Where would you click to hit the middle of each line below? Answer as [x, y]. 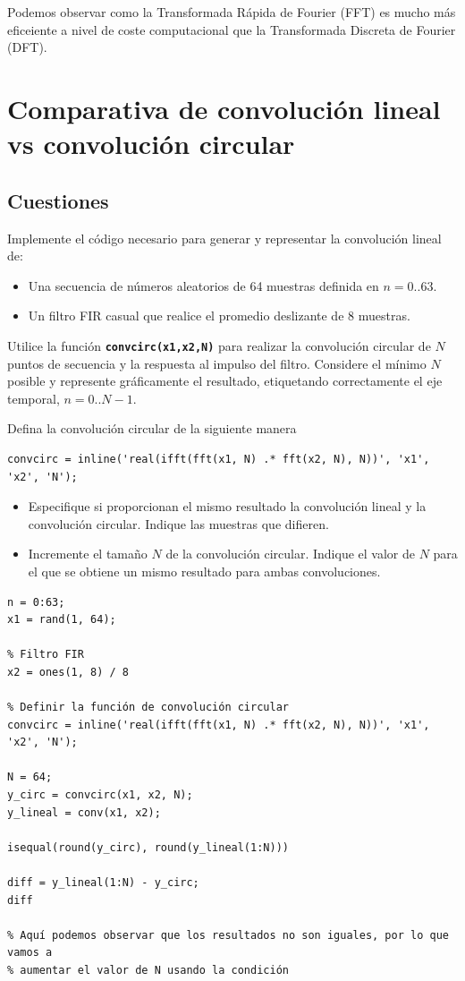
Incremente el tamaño [88, 554]
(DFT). [27, 47]
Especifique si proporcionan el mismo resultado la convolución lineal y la [227, 506]
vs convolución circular [151, 144]
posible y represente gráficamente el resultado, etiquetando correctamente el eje [225, 381]
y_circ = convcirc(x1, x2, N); [100, 795]
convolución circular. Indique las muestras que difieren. [178, 523]
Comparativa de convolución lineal [224, 108]
